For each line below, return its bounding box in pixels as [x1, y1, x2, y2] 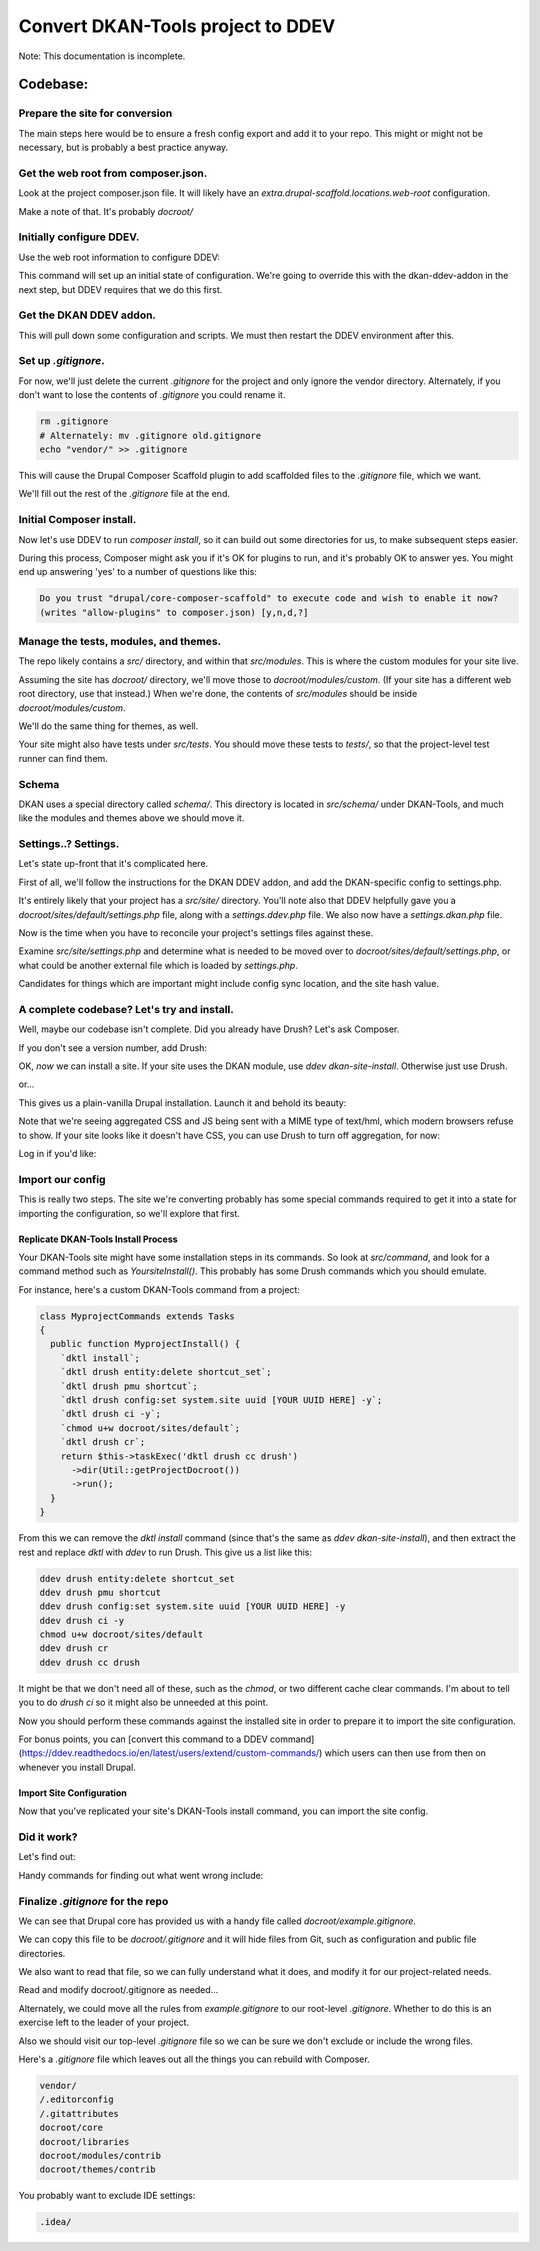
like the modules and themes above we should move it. [18, 812, 245, 824]
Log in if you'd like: [18, 1148, 97, 1160]
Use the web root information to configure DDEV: [18, 251, 220, 263]
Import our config [18, 1172, 106, 1186]
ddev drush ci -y [39, 1615, 125, 1626]
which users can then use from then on [324, 1747, 487, 1759]
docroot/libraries [39, 2136, 130, 2147]
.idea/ [39, 2216, 72, 2228]
